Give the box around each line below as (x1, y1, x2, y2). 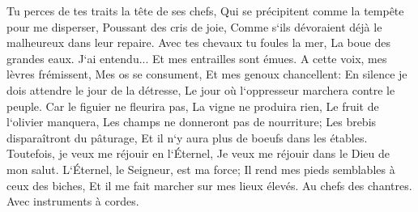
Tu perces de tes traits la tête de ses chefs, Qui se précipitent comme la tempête (6, 2, 404, 19)
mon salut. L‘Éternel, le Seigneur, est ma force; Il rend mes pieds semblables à (6, 160, 395, 177)
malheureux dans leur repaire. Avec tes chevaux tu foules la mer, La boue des (6, 34, 390, 51)
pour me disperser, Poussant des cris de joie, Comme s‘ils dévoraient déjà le (6, 18, 382, 35)
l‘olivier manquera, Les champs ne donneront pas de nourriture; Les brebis (6, 113, 377, 130)
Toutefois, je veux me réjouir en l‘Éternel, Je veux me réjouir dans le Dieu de (6, 145, 390, 162)
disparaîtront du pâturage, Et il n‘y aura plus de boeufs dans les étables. (6, 129, 368, 146)
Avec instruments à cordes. (6, 193, 139, 210)
